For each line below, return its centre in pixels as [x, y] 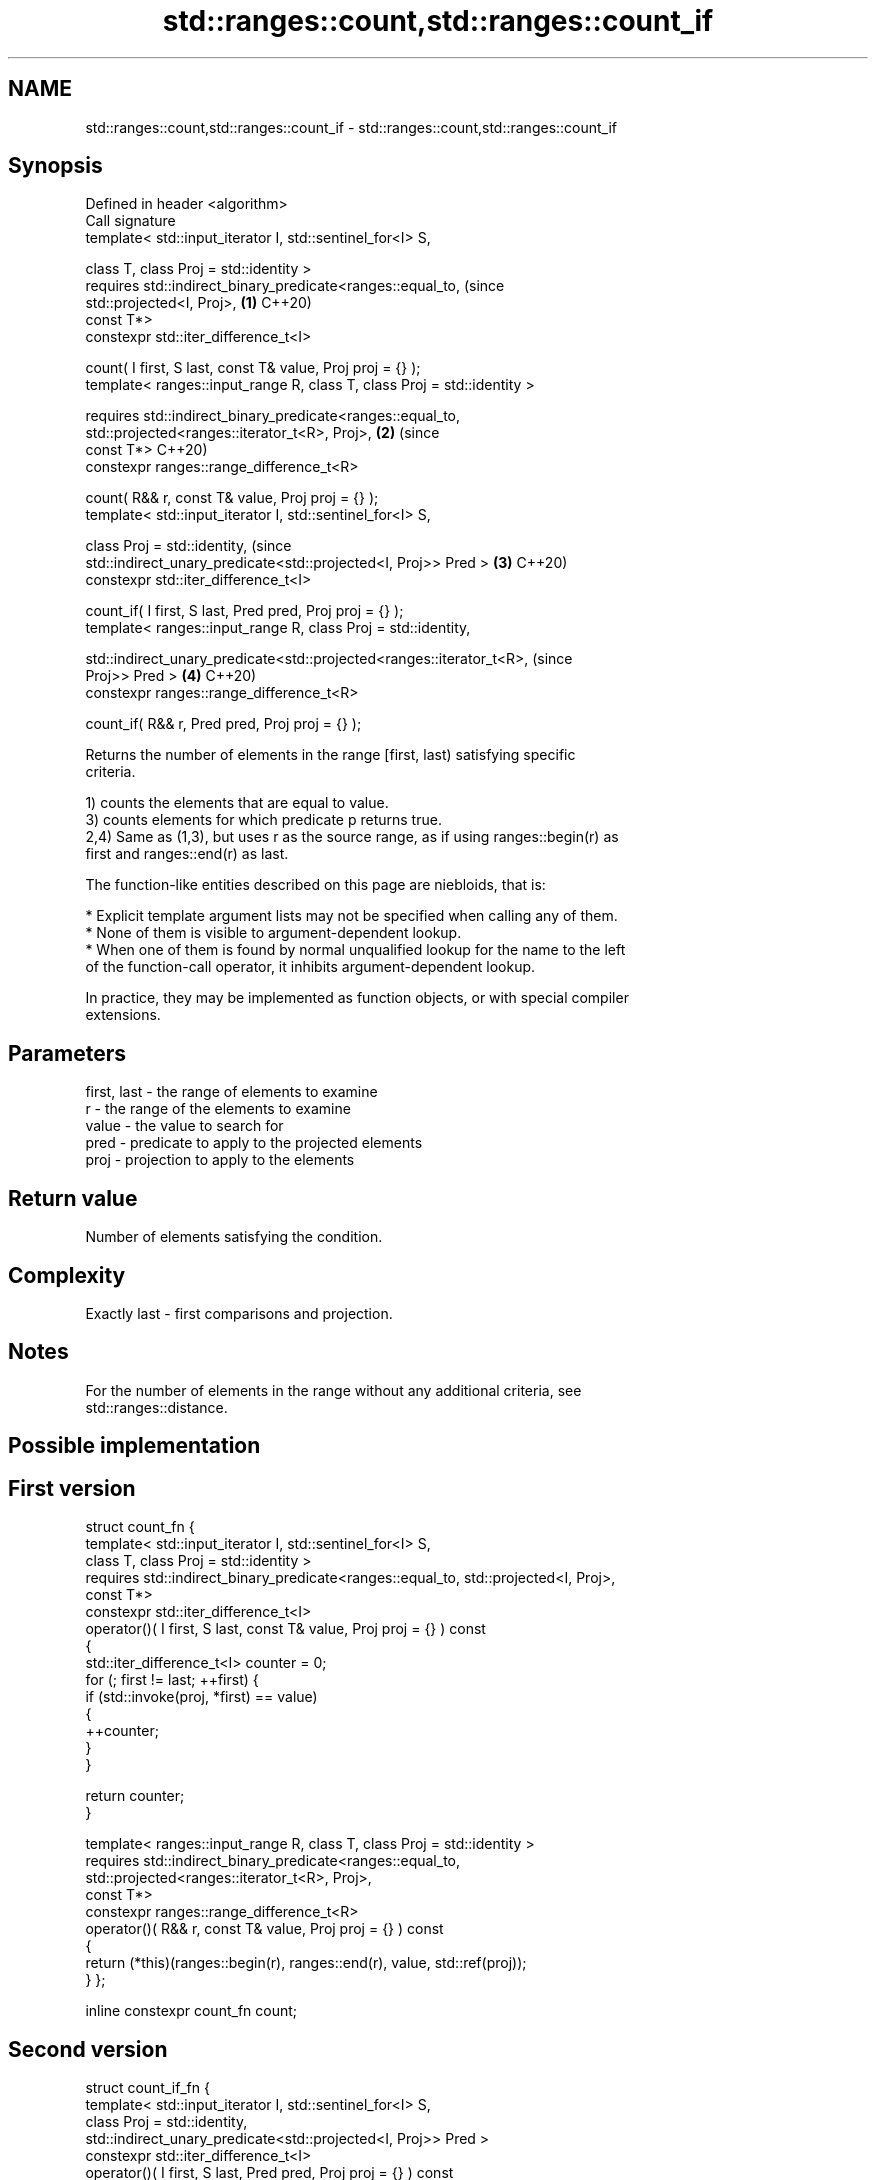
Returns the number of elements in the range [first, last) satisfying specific [330, 755]
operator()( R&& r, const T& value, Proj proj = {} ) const [264, 1929]
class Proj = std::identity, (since [188, 546]
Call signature [130, 221]
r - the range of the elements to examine [218, 1109]
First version [72, 1488]
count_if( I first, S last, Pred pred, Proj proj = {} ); [244, 611]
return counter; [135, 1796]
